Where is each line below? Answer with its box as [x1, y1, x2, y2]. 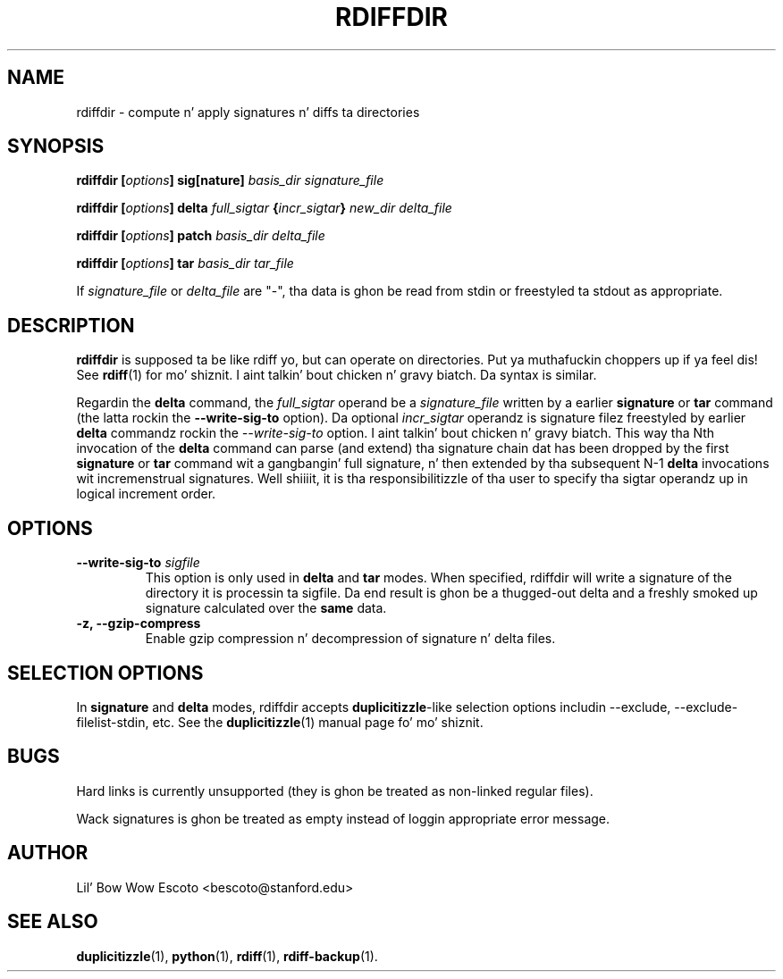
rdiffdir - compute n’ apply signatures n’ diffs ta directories [76, 104, 420, 120]
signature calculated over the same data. [145, 600, 387, 616]
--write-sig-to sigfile [76, 555, 200, 571]
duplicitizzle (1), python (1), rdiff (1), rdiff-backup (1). [76, 948, 378, 964]
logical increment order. [76, 486, 216, 502]
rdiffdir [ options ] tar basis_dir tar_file [76, 255, 294, 272]
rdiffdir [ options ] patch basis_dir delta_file [76, 228, 325, 244]
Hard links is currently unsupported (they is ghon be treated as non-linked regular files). [76, 782, 594, 799]
